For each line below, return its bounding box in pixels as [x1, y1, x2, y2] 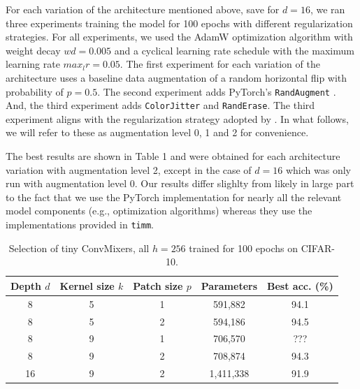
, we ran [310, 2, 345, 16]
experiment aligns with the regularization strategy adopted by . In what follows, [6, 111, 349, 126]
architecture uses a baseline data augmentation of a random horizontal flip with [6, 70, 347, 85]
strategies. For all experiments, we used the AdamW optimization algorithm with [6, 29, 353, 44]
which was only [285, 162, 351, 177]
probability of [6, 84, 64, 98]
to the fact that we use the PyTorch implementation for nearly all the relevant [6, 189, 342, 204]
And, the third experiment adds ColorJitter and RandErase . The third [6, 98, 315, 112]
